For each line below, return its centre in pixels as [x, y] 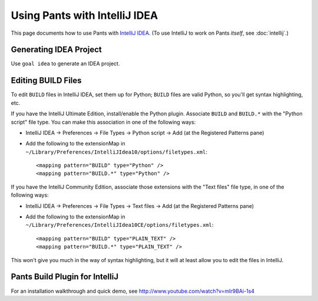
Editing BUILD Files [46, 80]
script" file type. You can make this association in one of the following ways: [103, 122]
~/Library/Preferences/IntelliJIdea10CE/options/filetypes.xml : [120, 225]
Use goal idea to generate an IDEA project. [65, 64]
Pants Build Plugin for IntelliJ [65, 277]
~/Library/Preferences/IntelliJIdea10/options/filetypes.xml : [116, 152]
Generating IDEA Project [57, 50]
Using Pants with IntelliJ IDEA [85, 15]
